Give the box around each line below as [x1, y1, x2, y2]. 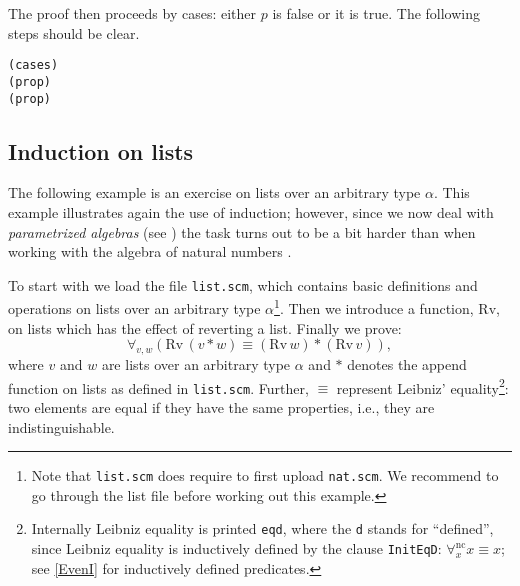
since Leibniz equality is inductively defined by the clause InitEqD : [31, 538, 442, 559]
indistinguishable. [8, 416, 115, 437]
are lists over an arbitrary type [101, 354, 291, 375]
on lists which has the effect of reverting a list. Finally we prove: [8, 317, 402, 338]
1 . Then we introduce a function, [274, 295, 474, 319]
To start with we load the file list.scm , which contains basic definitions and [8, 274, 478, 295]
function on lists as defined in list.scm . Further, [8, 377, 309, 398]
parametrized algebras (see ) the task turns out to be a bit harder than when [8, 221, 476, 242]
